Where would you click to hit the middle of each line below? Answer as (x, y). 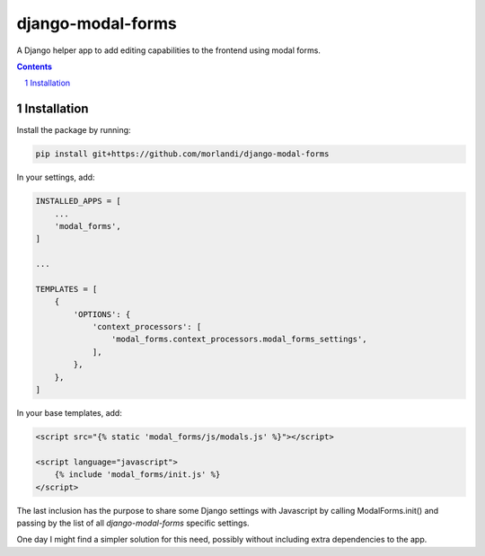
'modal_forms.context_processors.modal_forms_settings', (239, 340)
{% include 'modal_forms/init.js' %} (137, 475)
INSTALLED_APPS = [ (78, 201)
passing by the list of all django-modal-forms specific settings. (133, 523)
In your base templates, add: (70, 413)
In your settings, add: (56, 177)
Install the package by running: (74, 130)
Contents (35, 66)
